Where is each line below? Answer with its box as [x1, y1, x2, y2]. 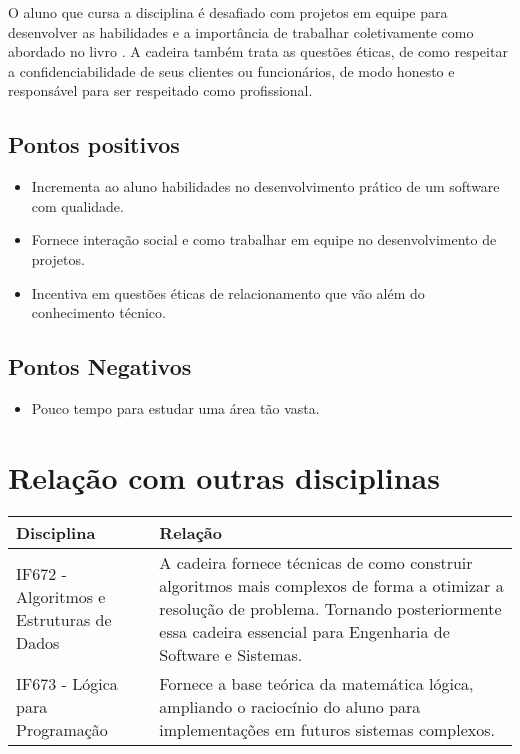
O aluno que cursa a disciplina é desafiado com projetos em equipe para [8, 2, 448, 22]
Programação [16, 717, 108, 741]
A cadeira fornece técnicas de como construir [159, 550, 473, 574]
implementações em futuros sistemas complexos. [159, 717, 495, 741]
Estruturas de [16, 608, 112, 632]
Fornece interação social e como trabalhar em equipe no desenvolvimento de [31, 229, 497, 250]
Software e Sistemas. [159, 642, 303, 666]
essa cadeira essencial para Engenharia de [159, 619, 450, 643]
